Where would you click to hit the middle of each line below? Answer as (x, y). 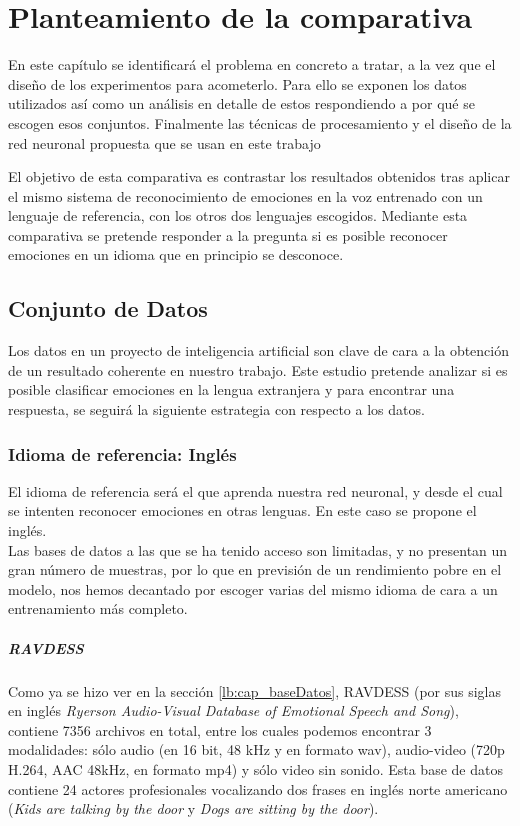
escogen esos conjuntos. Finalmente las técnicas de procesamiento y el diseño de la (260, 122)
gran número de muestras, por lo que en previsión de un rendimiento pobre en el (255, 569)
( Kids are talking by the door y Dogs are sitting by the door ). (193, 808)
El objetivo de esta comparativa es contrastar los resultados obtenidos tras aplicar (259, 176)
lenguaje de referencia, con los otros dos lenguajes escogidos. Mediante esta (238, 215)
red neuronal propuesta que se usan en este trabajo (164, 142)
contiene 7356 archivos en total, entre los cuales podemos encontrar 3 (220, 729)
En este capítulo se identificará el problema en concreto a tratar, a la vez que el (252, 64)
